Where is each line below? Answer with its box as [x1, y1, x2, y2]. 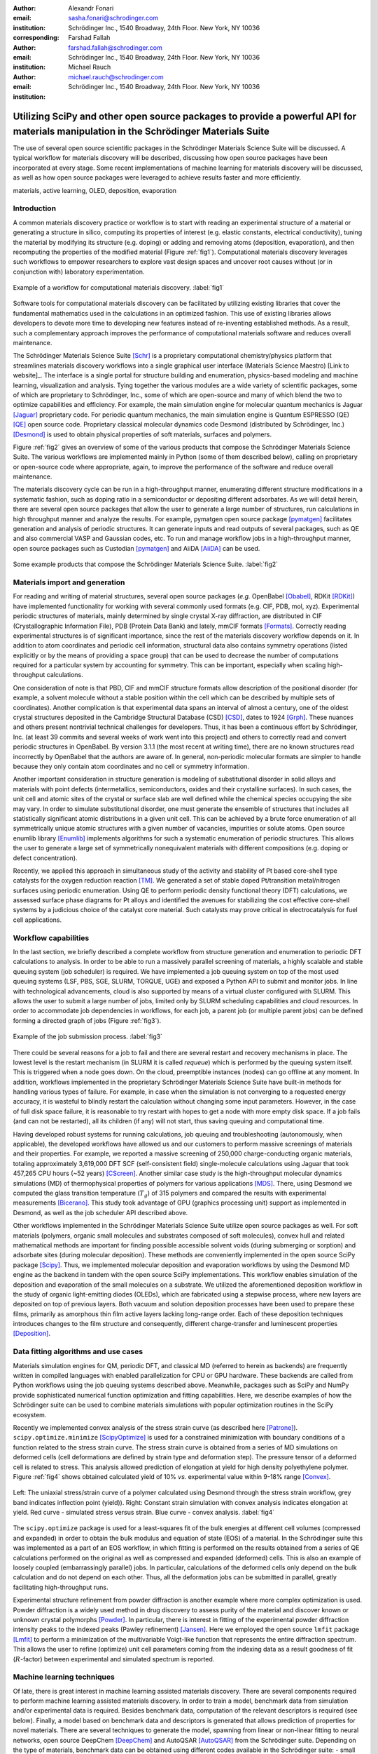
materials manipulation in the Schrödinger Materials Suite [13, 125, 269, 137]
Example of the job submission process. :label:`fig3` [13, 1032, 162, 1041]
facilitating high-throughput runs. [13, 1583, 108, 1591]
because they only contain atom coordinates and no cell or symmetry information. [13, 762, 250, 770]
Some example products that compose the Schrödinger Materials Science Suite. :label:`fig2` [13, 560, 279, 568]
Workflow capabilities [13, 933, 90, 943]
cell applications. [13, 916, 62, 924]
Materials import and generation [13, 577, 125, 587]
